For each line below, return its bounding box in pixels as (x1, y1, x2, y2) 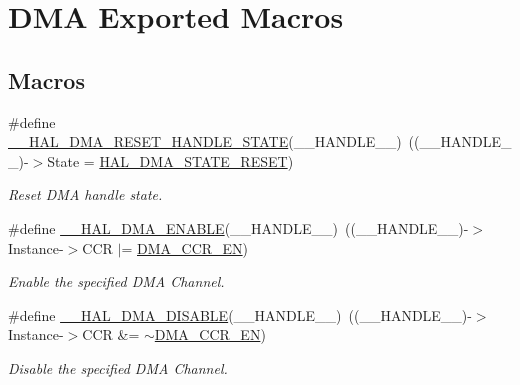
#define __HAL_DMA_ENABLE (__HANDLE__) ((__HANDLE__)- (8, 217, 469, 238)
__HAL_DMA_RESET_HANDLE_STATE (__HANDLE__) (8, 131, 402, 152)
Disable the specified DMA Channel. (8, 357, 228, 378)
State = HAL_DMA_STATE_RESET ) (47, 150, 294, 171)
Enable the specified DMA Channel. (8, 271, 225, 292)
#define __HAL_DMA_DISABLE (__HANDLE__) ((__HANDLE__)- (8, 304, 472, 325)
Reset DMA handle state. (8, 184, 163, 205)
